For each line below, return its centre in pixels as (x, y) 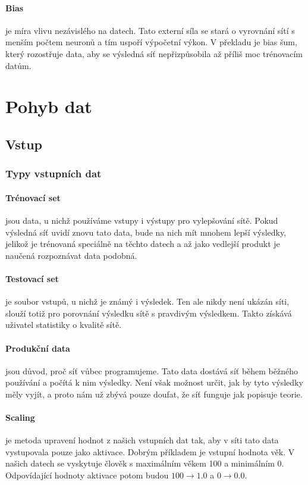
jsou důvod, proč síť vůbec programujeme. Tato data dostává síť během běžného (152, 370)
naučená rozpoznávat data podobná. (71, 255)
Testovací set (32, 278)
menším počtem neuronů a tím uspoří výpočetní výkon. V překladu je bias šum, (151, 42)
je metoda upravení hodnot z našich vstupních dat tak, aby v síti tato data (142, 440)
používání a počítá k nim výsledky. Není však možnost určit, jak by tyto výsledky (154, 382)
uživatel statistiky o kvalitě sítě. (64, 325)
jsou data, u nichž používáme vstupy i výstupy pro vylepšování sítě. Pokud (142, 220)
